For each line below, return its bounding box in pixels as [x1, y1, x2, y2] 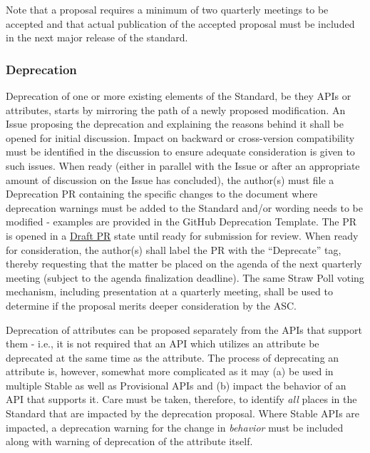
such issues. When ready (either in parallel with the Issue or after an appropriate [6, 158, 360, 173]
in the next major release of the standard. [6, 30, 188, 45]
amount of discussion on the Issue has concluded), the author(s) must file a [6, 172, 334, 187]
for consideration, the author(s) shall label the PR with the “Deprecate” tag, [6, 242, 341, 257]
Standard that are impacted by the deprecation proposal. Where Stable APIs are [6, 406, 360, 421]
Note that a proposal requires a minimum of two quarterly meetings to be [6, 2, 329, 16]
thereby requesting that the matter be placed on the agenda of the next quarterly [6, 256, 362, 271]
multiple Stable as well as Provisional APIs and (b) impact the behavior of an [6, 377, 346, 392]
